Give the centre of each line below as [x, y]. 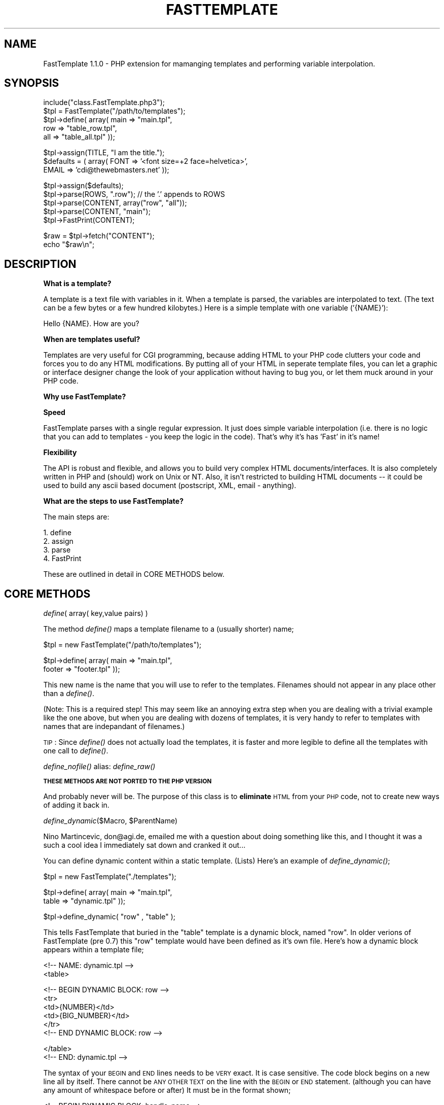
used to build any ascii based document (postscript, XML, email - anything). [170, 486]
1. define [57, 533]
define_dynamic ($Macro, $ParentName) [110, 821]
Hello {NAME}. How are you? [91, 324]
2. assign [58, 541]
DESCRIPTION [40, 264]
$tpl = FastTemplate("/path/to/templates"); [114, 111]
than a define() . [69, 694]
